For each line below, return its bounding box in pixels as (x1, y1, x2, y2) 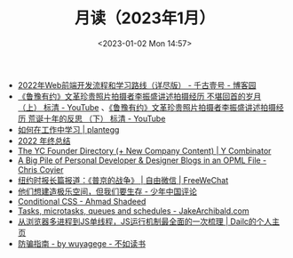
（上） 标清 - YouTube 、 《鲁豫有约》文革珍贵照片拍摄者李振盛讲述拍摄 (17, 101, 277, 112)
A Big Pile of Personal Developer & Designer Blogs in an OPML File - (17, 155, 267, 165)
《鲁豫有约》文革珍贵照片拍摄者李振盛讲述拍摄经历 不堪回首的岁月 (17, 91, 262, 101)
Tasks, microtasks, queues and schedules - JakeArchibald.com (17, 206, 249, 216)
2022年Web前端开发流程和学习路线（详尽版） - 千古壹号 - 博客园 (17, 79, 257, 90)
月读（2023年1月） (74, 8, 216, 28)
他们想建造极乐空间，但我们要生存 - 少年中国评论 (17, 186, 198, 197)
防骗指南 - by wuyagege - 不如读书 (17, 238, 146, 249)
